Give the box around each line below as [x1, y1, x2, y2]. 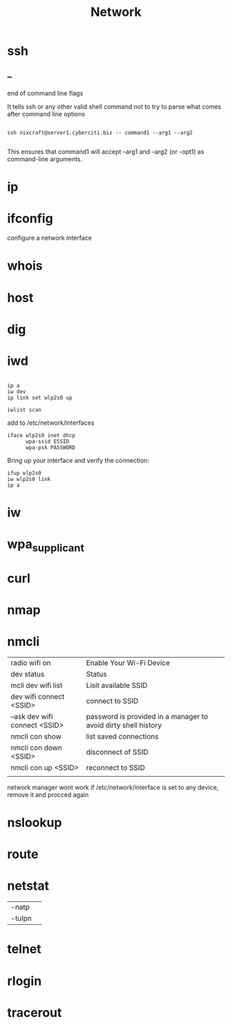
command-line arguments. [7, 155, 83, 163]
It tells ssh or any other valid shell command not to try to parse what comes [7, 103, 222, 111]
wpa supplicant [7, 536, 85, 554]
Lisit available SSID [86, 680, 148, 690]
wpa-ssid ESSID [25, 438, 70, 445]
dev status [10, 669, 45, 679]
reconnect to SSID [86, 763, 145, 773]
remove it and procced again [7, 791, 89, 799]
